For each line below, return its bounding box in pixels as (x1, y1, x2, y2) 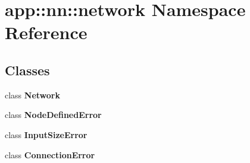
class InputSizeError (5, 128, 87, 140)
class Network (5, 88, 60, 101)
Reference (5, 20, 87, 44)
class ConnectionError (5, 148, 95, 161)
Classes (5, 60, 50, 79)
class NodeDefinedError (5, 108, 102, 121)
